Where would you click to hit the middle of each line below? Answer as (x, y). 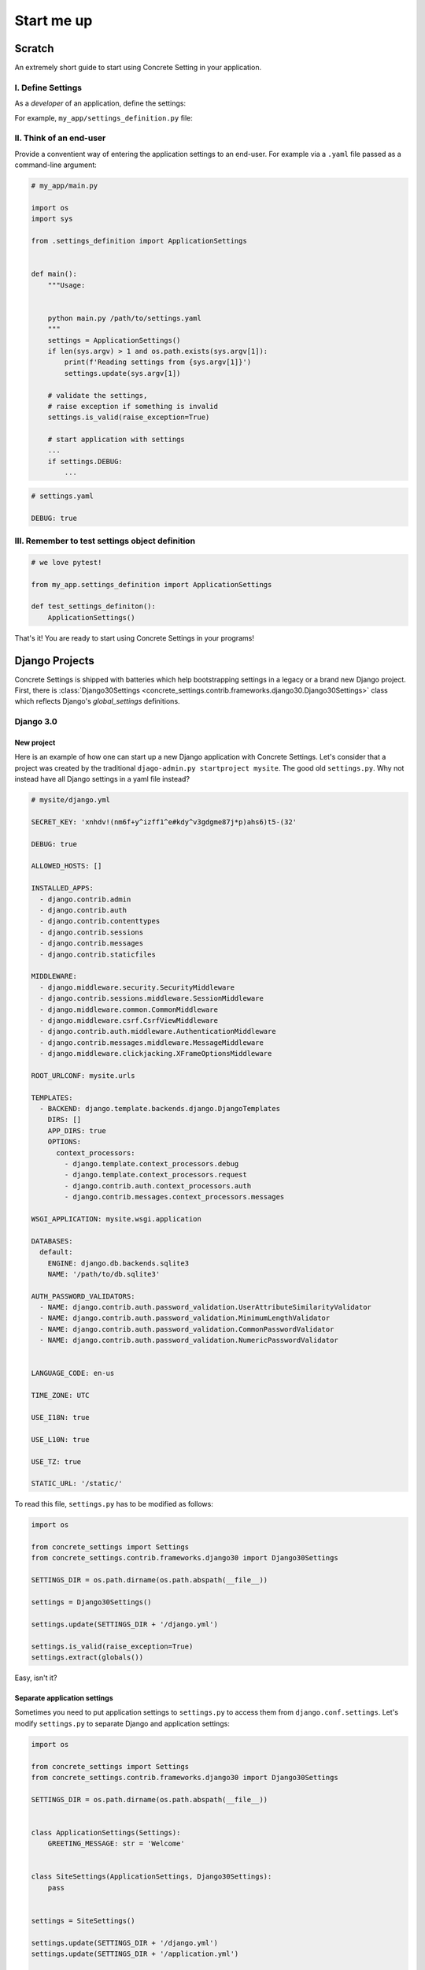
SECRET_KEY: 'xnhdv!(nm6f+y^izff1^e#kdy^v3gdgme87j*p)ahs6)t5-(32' (164, 822)
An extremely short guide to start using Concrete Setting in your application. (138, 68)
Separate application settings (64, 1697)
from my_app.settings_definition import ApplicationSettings (152, 584)
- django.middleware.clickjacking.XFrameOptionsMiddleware (156, 1054)
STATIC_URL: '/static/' (77, 1484)
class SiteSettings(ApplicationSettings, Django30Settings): (152, 1877)
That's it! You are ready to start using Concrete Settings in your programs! (135, 637)
